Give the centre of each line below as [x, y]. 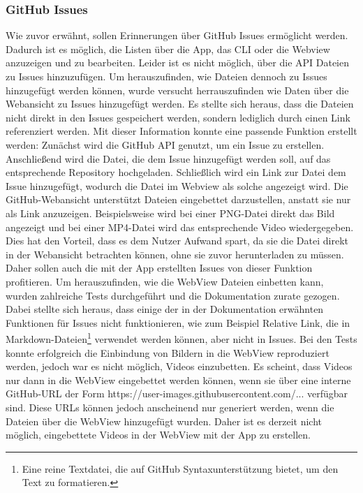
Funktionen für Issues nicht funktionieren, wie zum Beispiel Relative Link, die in [178, 322]
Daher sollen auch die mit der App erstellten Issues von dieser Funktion [159, 268]
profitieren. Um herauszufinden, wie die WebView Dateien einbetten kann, [165, 281]
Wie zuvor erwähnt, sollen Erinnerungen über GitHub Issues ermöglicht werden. [177, 35]
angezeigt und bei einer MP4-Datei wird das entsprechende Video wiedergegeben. [180, 227]
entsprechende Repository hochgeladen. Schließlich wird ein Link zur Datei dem [176, 172]
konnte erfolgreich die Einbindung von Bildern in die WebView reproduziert [168, 352]
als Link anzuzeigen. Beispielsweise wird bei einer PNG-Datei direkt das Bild [170, 213]
